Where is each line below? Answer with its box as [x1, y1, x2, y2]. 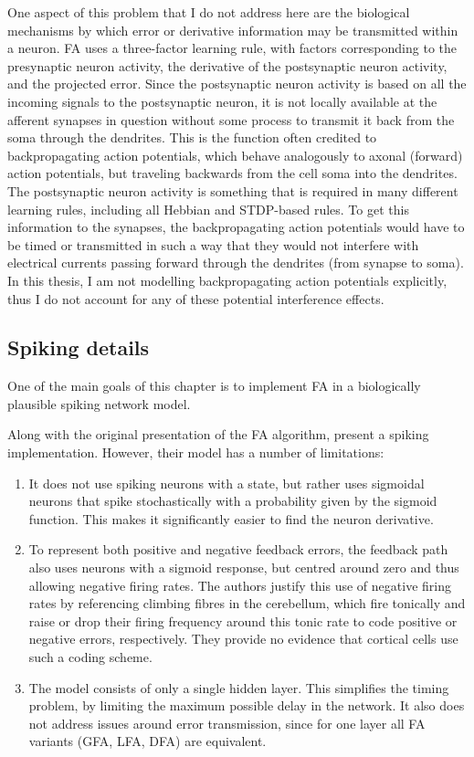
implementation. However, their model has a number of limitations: [7, 443, 384, 462]
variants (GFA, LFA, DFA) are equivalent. [28, 731, 267, 751]
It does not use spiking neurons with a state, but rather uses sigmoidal [28, 473, 425, 492]
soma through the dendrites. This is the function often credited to [7, 128, 377, 147]
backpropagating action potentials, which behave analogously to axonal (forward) [7, 145, 463, 164]
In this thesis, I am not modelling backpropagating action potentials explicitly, [7, 270, 448, 289]
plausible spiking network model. [7, 394, 191, 413]
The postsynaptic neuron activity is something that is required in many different [7, 181, 458, 200]
